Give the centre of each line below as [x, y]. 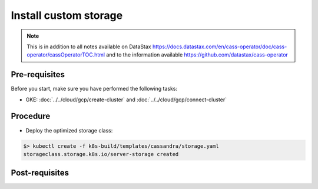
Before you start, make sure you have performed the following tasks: [94, 89]
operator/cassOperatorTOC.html [66, 55]
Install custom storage [67, 15]
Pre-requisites [38, 74]
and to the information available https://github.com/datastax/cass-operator [197, 55]
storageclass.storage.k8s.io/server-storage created [101, 154]
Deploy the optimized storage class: [69, 130]
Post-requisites [40, 173]
